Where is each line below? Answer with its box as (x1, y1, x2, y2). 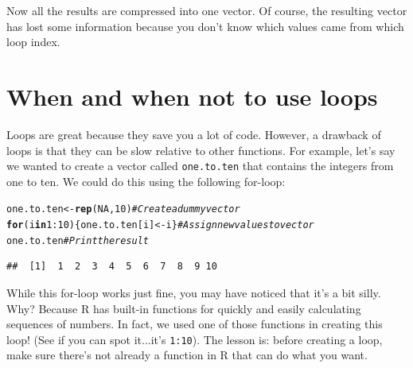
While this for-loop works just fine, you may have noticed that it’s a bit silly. (6, 284, 381, 300)
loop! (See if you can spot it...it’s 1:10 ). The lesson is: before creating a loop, (6, 331, 383, 347)
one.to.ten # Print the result (6, 234, 149, 246)
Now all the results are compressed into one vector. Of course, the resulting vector (6, 2, 407, 18)
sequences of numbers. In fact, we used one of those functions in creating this (6, 316, 383, 332)
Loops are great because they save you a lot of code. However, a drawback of (6, 126, 381, 142)
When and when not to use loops (6, 79, 378, 112)
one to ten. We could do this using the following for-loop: (6, 172, 286, 189)
